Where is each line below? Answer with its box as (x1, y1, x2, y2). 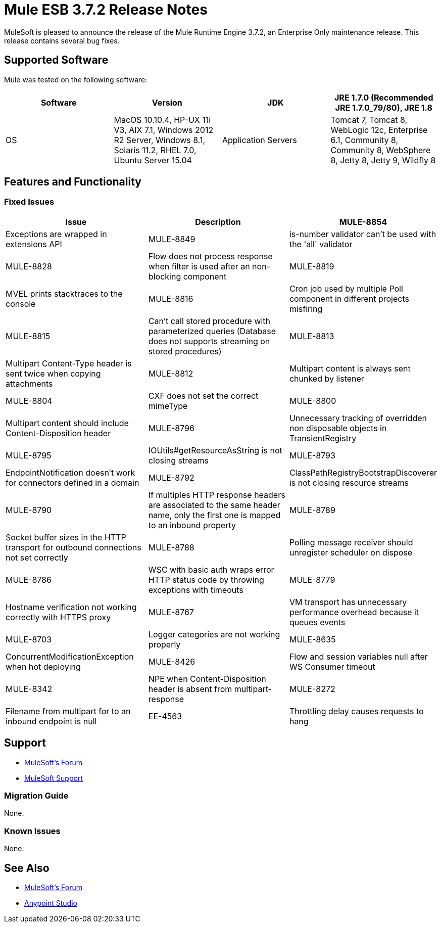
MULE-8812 (148, 368, 193, 379)
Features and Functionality (4, 175, 141, 189)
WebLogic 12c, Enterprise (330, 124, 428, 135)
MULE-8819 (289, 261, 334, 271)
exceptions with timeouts (148, 584, 243, 595)
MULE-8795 (6, 450, 52, 460)
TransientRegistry (289, 433, 357, 443)
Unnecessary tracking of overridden (289, 412, 427, 423)
